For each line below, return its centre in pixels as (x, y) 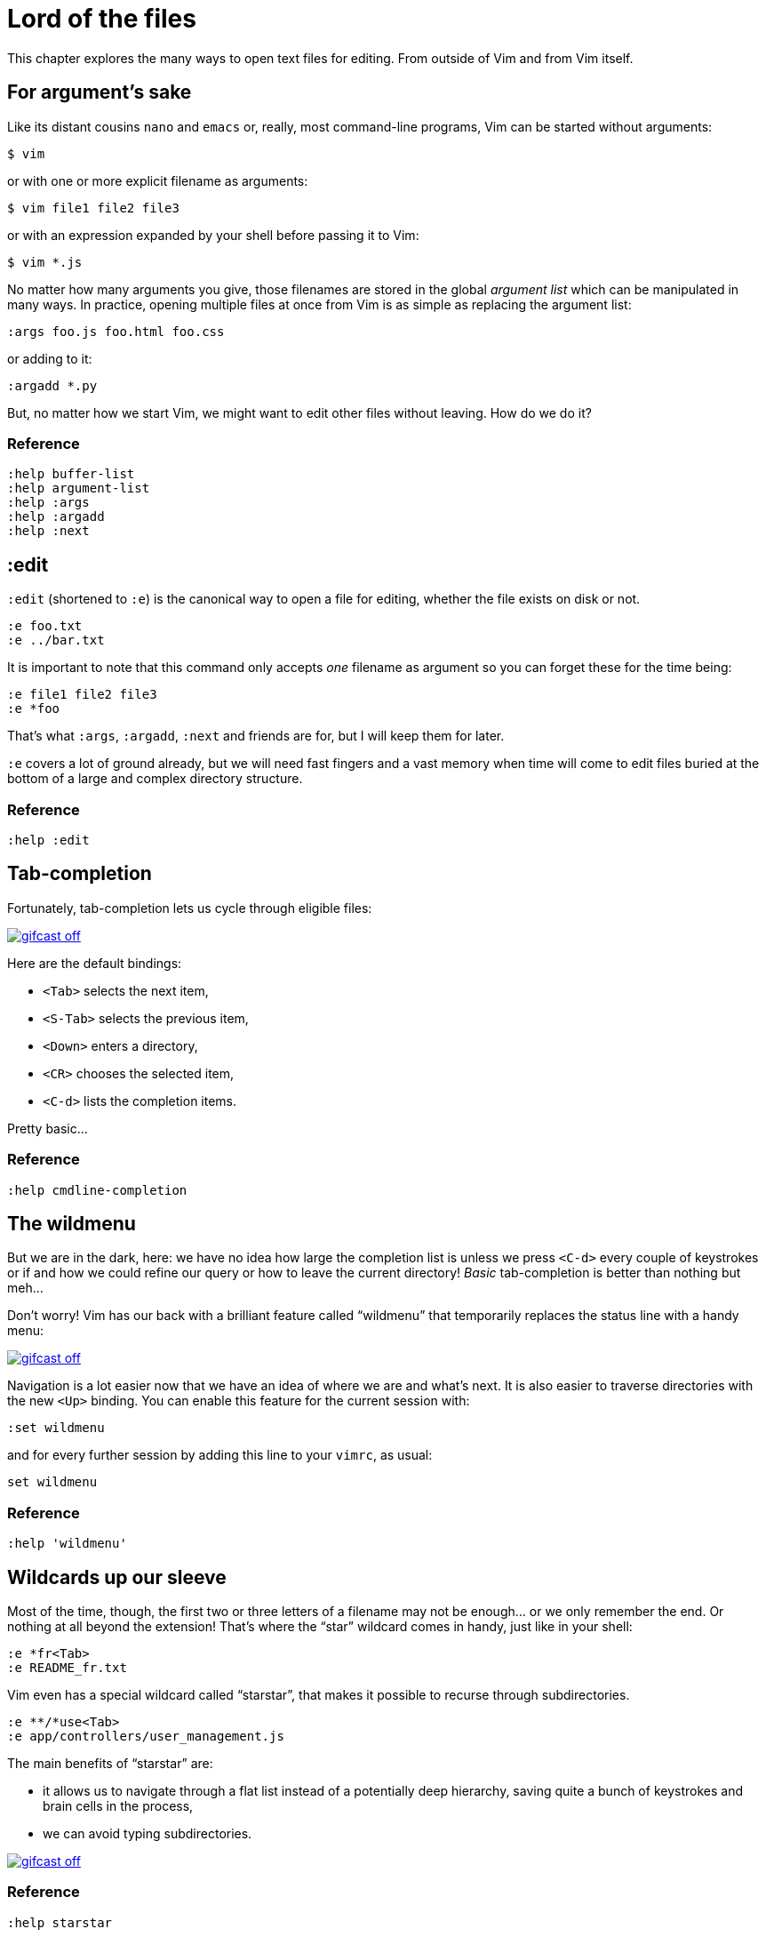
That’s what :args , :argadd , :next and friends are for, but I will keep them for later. (256, 736)
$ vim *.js (45, 262)
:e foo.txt (45, 626)
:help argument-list (79, 488)
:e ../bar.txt (56, 640)
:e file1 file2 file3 (82, 695)
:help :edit (48, 840)
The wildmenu (72, 1223)
